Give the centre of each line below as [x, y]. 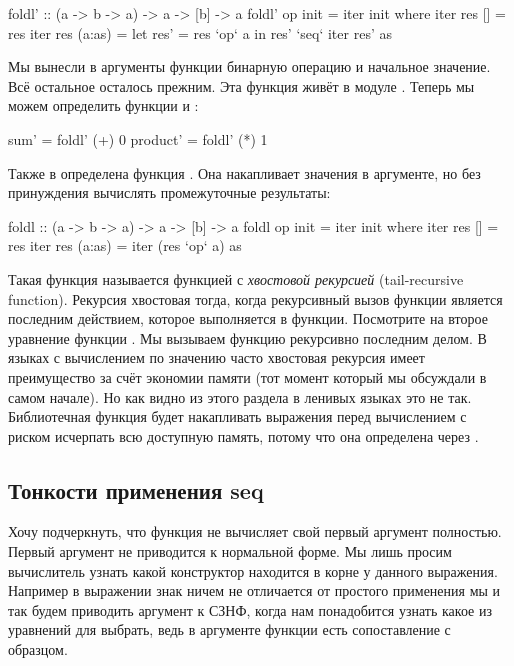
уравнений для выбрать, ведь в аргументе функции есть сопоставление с [229, 629]
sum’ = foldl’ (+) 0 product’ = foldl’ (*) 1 [138, 138]
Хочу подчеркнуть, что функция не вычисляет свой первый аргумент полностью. [255, 531]
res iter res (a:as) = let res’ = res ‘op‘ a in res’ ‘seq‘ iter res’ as [200, 32]
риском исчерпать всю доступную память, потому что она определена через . [243, 435]
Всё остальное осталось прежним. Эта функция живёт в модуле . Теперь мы [241, 85]
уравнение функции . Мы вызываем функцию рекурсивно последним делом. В [247, 337]
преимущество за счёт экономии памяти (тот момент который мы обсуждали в [247, 376]
